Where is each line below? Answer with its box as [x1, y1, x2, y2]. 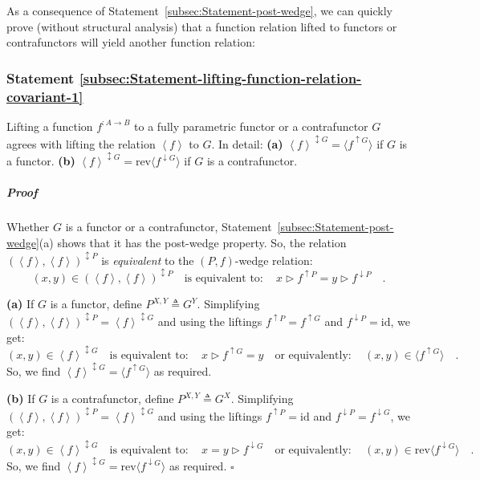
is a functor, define [50, 295, 142, 312]
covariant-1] [6, 86, 83, 106]
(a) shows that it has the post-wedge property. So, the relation [39, 234, 347, 251]
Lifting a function [6, 117, 93, 134]
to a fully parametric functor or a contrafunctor [134, 117, 368, 134]
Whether [6, 218, 50, 235]
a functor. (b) [6, 153, 75, 169]
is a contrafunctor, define [51, 390, 174, 407]
